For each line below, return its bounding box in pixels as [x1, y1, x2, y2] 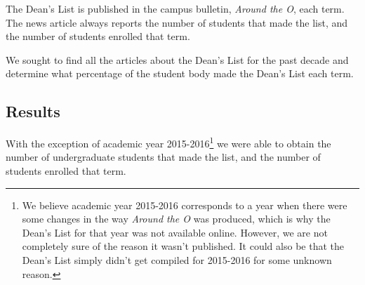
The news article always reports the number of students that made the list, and [6, 15, 348, 29]
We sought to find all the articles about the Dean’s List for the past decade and [6, 52, 349, 67]
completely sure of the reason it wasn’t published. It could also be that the [22, 239, 344, 253]
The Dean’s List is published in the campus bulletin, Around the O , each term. [6, 1, 345, 15]
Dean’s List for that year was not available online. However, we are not [22, 225, 328, 239]
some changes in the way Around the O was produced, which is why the [22, 211, 331, 226]
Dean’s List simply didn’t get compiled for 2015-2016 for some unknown [22, 252, 332, 267]
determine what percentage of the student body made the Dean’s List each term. [6, 66, 354, 81]
